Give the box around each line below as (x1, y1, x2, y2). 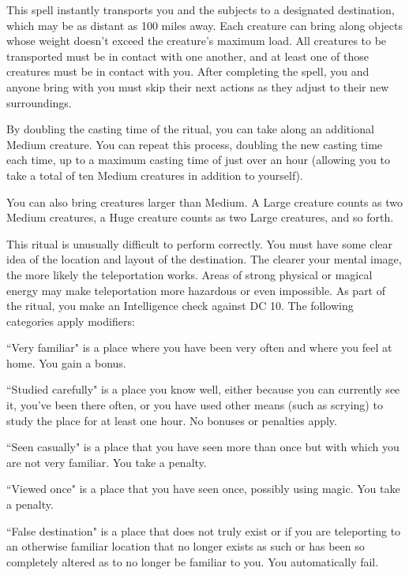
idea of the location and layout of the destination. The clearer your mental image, (6, 251, 402, 267)
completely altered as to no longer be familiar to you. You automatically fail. (6, 553, 379, 569)
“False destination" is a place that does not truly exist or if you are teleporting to (6, 522, 401, 539)
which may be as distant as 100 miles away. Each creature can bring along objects (6, 17, 403, 33)
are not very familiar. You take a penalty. (6, 454, 207, 470)
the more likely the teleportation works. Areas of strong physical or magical (6, 266, 373, 282)
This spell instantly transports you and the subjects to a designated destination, (6, 2, 395, 17)
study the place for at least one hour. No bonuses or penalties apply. (6, 412, 337, 428)
